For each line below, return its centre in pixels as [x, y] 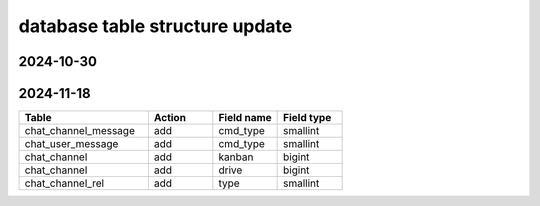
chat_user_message [71, 144]
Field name [245, 118]
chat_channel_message [79, 131]
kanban [236, 157]
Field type [307, 118]
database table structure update [155, 26]
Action [170, 118]
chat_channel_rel [64, 183]
